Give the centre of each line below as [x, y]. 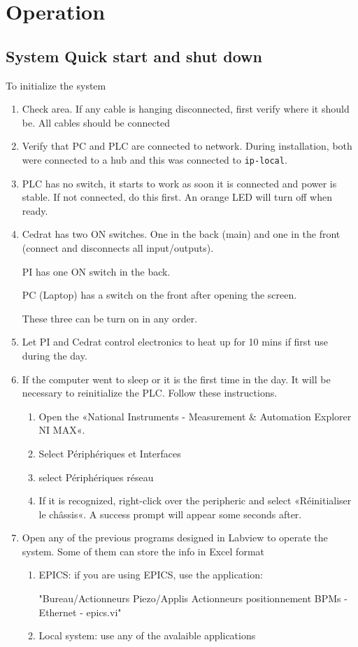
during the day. [55, 355]
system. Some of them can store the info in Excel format [143, 551]
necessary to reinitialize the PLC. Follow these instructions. [150, 393]
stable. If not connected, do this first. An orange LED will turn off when [177, 197]
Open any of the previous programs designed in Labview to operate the [175, 538]
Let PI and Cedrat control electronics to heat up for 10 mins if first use [175, 342]
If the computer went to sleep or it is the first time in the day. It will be [176, 379]
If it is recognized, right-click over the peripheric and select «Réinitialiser [195, 500]
